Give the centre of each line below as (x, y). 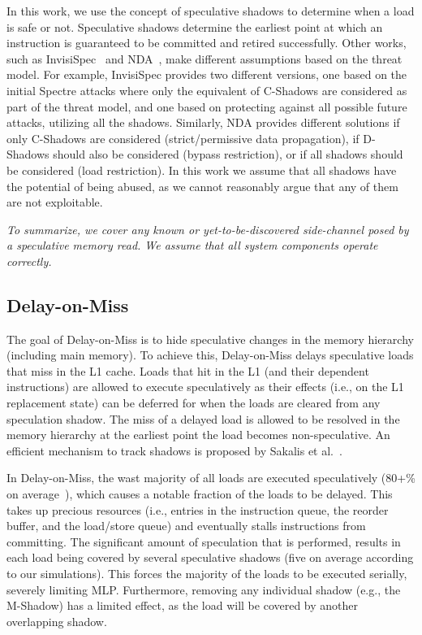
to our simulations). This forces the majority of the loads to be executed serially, (207, 574)
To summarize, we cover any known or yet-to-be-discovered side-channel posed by (208, 229)
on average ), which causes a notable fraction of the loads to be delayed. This (200, 494)
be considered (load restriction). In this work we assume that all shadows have (202, 170)
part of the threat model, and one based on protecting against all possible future (207, 106)
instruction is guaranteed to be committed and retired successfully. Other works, (207, 43)
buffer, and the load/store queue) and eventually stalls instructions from (186, 526)
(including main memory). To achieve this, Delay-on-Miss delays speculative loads (210, 355)
